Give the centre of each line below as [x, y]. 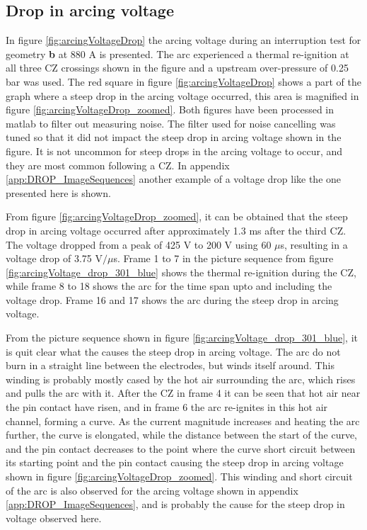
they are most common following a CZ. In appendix [118, 165]
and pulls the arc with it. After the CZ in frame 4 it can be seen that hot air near [183, 393]
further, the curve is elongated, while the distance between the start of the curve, [182, 435]
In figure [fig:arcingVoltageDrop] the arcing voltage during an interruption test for [183, 40]
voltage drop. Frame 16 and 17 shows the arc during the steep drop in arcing [172, 299]
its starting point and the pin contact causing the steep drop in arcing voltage [175, 462]
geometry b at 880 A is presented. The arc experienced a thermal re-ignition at [177, 53]
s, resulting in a [314, 244]
